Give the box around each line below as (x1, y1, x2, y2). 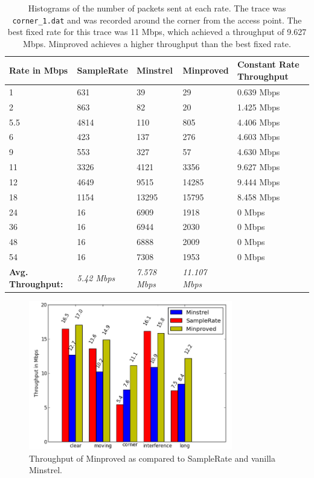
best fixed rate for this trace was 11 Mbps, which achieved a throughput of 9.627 (7, 25, 307, 38)
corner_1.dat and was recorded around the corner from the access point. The (12, 13, 302, 26)
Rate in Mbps (9, 64, 68, 77)
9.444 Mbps (237, 175, 280, 188)
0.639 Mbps (237, 85, 280, 98)
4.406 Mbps (237, 115, 280, 128)
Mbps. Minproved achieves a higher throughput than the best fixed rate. (23, 37, 291, 49)
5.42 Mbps (77, 271, 115, 284)
